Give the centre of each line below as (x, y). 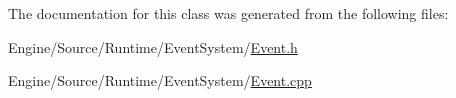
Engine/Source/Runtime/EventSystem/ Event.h (153, 46)
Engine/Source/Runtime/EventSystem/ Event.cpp (160, 80)
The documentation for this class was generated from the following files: (228, 13)
